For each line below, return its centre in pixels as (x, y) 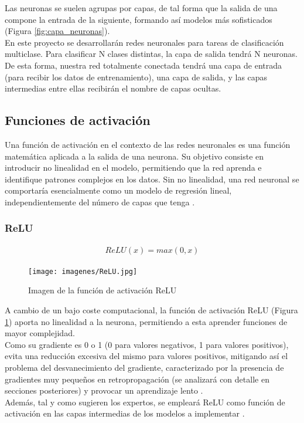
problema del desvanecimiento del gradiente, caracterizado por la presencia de (144, 367)
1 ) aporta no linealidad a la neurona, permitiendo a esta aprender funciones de (146, 321)
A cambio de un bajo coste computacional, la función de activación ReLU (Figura (151, 310)
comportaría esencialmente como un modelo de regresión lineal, (118, 190)
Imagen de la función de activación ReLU (103, 290)
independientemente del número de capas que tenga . (100, 202)
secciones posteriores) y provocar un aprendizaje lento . (104, 390)
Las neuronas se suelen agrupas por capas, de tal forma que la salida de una (141, 8)
